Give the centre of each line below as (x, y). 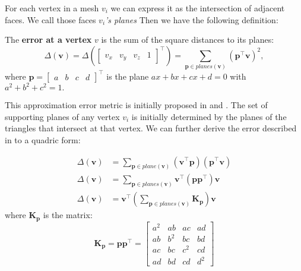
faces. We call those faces (50, 19)
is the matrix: (68, 215)
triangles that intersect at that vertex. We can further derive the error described (151, 128)
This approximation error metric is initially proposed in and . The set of (136, 105)
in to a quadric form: (43, 139)
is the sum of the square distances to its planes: (188, 40)
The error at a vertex (48, 40)
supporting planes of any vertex (62, 116)
